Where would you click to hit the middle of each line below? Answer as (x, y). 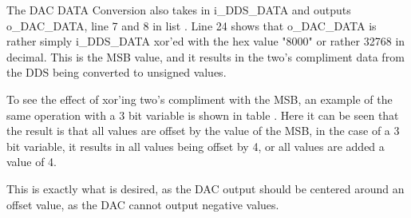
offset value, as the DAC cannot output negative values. (143, 204)
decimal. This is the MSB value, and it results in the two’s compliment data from (205, 56)
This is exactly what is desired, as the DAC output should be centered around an (205, 188)
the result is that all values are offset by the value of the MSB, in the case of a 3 (203, 131)
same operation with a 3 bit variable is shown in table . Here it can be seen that (203, 115)
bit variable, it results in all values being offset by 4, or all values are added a (196, 146)
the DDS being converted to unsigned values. (117, 72)
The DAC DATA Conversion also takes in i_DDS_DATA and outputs (179, 10)
